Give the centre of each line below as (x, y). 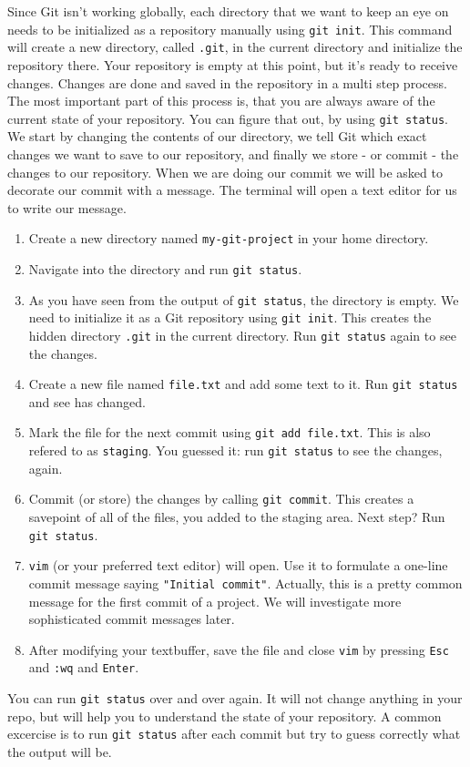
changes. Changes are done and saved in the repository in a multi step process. (227, 82)
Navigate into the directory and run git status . (165, 268)
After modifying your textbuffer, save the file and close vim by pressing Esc (239, 649)
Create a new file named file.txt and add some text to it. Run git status (243, 384)
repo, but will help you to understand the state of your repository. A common (225, 716)
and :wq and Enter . (84, 667)
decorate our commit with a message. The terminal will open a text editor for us (232, 190)
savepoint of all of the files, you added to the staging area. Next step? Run (237, 516)
